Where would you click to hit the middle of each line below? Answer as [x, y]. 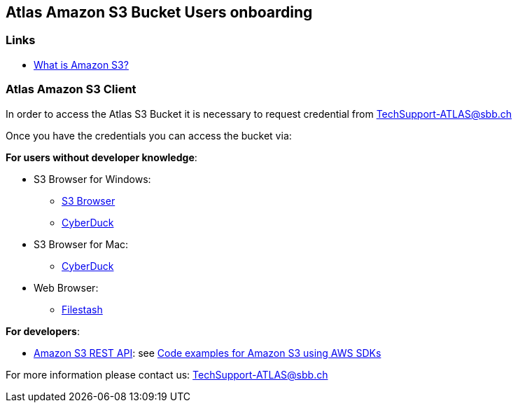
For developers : [43, 331]
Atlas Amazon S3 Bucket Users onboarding [159, 12]
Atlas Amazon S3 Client [71, 89]
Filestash [82, 309]
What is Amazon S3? [81, 64]
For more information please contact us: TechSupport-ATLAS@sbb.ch [167, 374]
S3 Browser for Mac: [81, 244]
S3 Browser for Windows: [92, 179]
